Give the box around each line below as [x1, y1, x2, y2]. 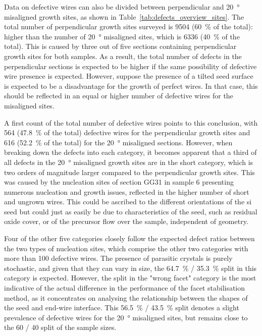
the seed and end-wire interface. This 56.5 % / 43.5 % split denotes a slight [4, 302, 239, 313]
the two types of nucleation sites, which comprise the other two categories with [4, 243, 248, 253]
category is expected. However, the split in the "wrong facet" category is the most [4, 272, 256, 283]
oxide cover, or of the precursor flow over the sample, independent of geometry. [4, 216, 248, 227]
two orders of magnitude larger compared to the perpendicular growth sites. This [4, 166, 255, 177]
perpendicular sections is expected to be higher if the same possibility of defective [4, 61, 257, 71]
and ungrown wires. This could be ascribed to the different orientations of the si [4, 196, 252, 207]
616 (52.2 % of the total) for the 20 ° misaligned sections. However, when [4, 137, 233, 147]
